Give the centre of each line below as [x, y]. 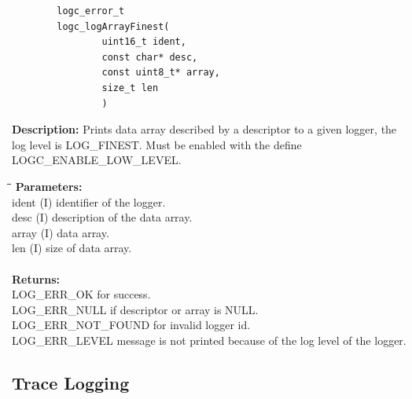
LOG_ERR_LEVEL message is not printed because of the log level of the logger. [209, 340]
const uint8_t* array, [161, 73]
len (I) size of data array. [72, 248]
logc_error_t [91, 11]
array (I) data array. [61, 232]
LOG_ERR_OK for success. [81, 294]
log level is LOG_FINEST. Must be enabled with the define [157, 144]
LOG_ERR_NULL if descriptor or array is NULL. [135, 309]
